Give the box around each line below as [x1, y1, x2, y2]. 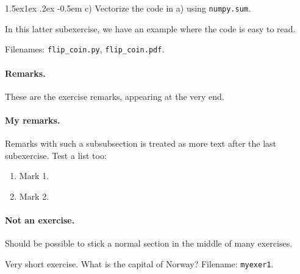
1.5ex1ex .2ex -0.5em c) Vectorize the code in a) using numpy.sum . [5, 2, 251, 14]
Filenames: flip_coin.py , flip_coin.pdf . [5, 43, 165, 55]
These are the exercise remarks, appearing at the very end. [5, 90, 224, 102]
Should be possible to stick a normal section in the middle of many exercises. [5, 237, 293, 250]
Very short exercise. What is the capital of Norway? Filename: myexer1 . [5, 257, 274, 270]
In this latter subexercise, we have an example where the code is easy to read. [5, 22, 296, 35]
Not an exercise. [5, 214, 75, 227]
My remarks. [5, 113, 60, 126]
